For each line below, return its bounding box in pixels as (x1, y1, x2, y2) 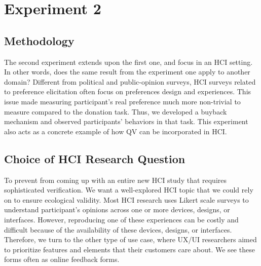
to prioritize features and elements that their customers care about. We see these (4, 244, 255, 254)
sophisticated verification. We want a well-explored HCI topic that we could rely (4, 184, 253, 195)
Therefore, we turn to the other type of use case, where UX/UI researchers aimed (4, 234, 257, 245)
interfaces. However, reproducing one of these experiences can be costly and (4, 214, 239, 224)
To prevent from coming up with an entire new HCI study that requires (4, 174, 227, 185)
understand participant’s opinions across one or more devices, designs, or (4, 204, 230, 215)
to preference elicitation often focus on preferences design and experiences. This (4, 86, 251, 97)
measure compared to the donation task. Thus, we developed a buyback (4, 106, 227, 117)
